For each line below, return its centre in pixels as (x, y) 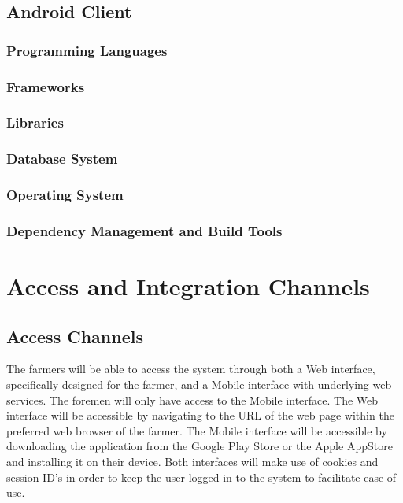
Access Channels (75, 336)
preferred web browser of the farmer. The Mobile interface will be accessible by (197, 430)
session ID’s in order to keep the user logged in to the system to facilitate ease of (201, 477)
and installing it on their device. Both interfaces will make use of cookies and (192, 461)
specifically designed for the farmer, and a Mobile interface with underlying (188, 385)
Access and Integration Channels (188, 286)
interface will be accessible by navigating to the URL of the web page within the (200, 415)
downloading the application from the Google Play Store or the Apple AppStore (200, 446)
